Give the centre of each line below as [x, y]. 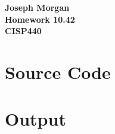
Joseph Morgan [37, 7]
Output [35, 119]
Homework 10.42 [40, 19]
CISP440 [23, 31]
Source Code [58, 71]
